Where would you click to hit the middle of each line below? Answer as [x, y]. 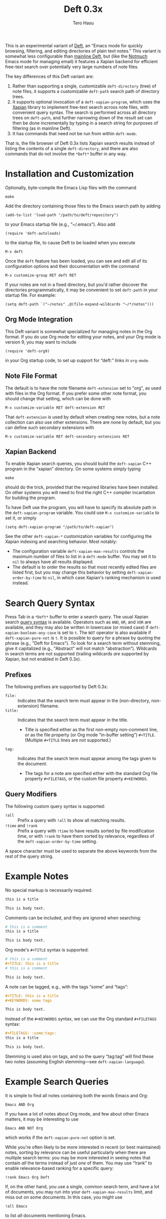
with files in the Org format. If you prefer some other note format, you [76, 393]
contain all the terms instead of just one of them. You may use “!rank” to [79, 1163]
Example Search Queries [57, 1082]
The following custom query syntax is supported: [55, 806]
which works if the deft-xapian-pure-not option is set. [60, 1137]
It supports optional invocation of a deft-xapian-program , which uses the [86, 102]
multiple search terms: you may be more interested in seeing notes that [78, 1157]
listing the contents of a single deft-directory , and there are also [72, 148]
